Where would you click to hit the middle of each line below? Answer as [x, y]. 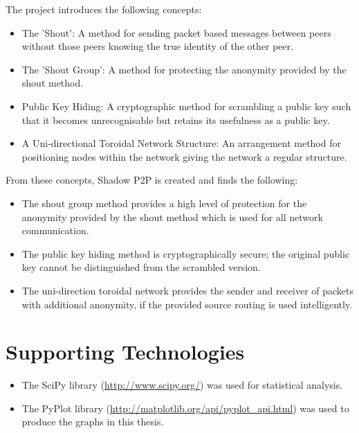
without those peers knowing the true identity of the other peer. [158, 46]
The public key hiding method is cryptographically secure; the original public [186, 253]
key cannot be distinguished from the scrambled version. [141, 267]
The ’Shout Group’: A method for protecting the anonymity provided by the [184, 69]
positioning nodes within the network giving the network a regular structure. [184, 156]
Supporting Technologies [125, 352]
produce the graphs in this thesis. [93, 422]
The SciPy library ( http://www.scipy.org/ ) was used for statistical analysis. [182, 385]
